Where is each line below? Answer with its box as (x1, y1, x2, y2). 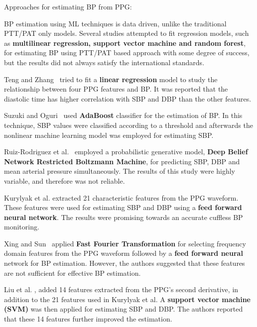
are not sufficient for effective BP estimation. (4, 267, 141, 278)
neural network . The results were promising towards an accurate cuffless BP (4, 212, 243, 222)
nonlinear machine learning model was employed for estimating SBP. (4, 129, 214, 140)
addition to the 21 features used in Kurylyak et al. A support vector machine (4, 294, 251, 304)
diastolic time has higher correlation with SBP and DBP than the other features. (4, 93, 252, 104)
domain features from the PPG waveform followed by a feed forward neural (4, 248, 243, 258)
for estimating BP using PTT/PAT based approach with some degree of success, (4, 47, 250, 58)
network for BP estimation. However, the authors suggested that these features (4, 258, 245, 268)
